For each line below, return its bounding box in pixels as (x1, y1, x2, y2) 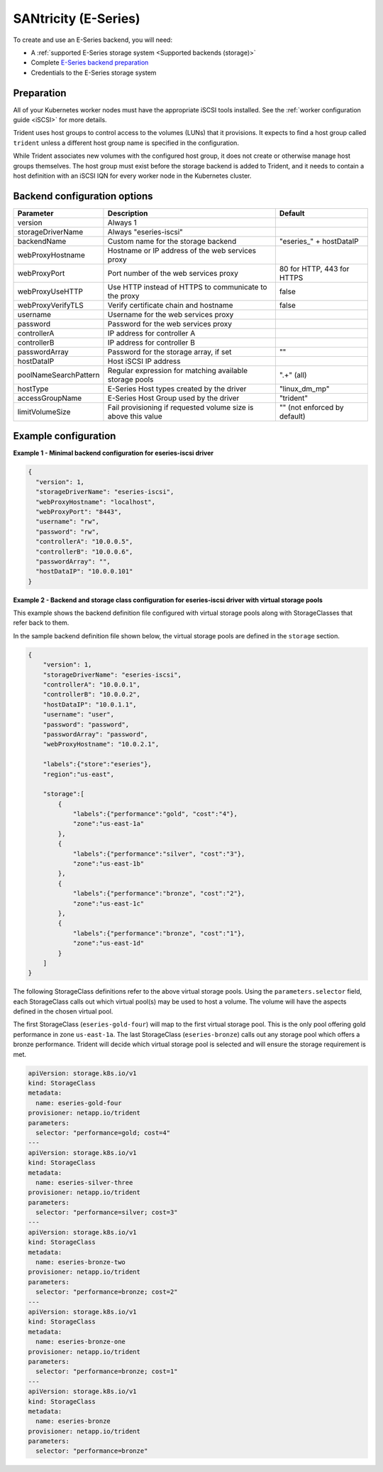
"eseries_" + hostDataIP (279, 236, 359, 246)
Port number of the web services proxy (107, 268, 239, 278)
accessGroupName (17, 393, 82, 403)
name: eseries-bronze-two (35, 1258, 126, 1267)
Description (107, 208, 148, 218)
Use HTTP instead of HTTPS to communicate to (107, 281, 267, 291)
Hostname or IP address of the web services (107, 245, 257, 255)
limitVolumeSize (17, 407, 71, 417)
